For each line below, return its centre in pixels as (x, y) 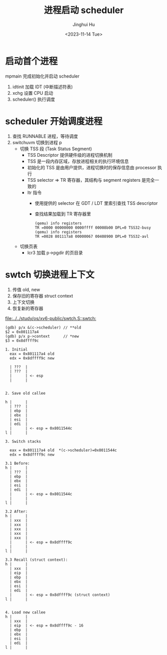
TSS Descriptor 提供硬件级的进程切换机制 (70, 155)
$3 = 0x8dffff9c (22, 341)
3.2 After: (16, 511)
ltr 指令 (34, 192)
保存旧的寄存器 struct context (43, 295)
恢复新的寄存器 (28, 308)
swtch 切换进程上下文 (50, 275)
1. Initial (16, 349)
